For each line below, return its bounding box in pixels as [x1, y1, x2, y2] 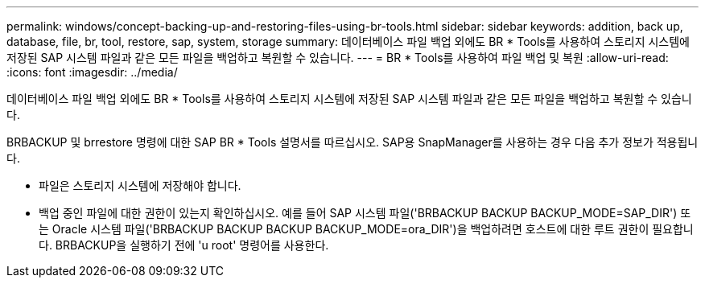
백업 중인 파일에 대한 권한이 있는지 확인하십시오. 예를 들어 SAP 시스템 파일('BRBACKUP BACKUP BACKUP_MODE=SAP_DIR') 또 [39, 206, 691, 220]
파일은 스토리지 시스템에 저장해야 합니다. [39, 179, 241, 192]
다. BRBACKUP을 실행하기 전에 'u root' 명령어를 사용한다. [39, 238, 329, 252]
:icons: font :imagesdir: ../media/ [6, 65, 178, 79]
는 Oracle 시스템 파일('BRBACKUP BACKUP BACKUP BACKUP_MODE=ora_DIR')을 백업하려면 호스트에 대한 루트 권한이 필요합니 [39, 222, 694, 236]
